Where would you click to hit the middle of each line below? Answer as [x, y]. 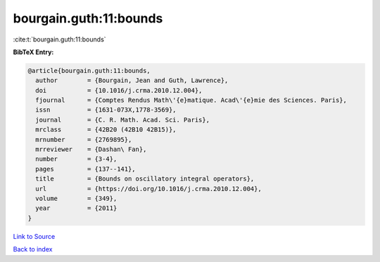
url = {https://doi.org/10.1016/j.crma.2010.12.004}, [148, 189]
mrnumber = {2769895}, [84, 139]
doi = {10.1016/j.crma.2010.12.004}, [119, 90]
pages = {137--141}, [86, 169]
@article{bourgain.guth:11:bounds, [89, 71]
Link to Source [34, 236]
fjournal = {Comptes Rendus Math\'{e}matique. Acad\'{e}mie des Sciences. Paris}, [191, 100]
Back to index [33, 249]
